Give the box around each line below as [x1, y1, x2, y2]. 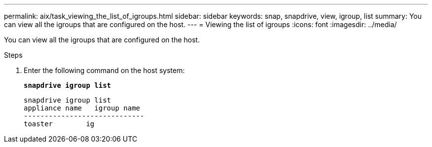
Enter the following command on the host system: [24, 66, 185, 74]
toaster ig [24, 120, 95, 128]
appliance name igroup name [24, 104, 141, 112]
